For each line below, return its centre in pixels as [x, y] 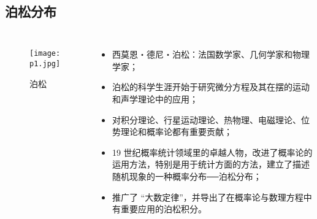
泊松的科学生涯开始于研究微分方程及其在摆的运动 [211, 87]
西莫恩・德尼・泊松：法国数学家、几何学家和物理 [211, 54]
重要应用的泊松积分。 [163, 209]
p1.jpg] [45, 63]
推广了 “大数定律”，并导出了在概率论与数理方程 [208, 197]
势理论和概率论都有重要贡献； [172, 132]
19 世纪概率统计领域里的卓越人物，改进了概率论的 [212, 152]
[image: [45, 54]
